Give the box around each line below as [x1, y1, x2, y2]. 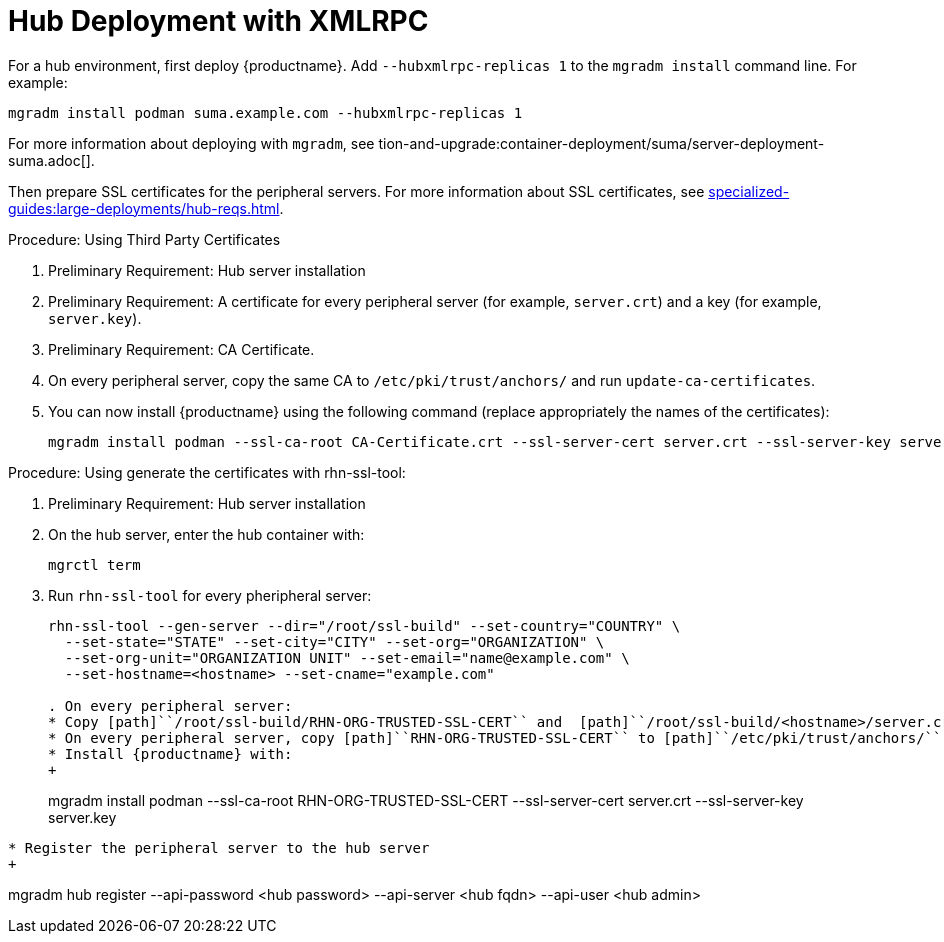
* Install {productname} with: [48, 745, 293, 762]
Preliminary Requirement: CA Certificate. [48, 340, 315, 358]
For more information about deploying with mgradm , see [8, 134, 375, 152]
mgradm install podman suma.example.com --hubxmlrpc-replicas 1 [8, 104, 523, 121]
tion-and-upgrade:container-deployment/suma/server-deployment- [378, 134, 825, 152]
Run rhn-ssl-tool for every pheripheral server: [48, 586, 372, 604]
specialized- [708, 182, 790, 200]
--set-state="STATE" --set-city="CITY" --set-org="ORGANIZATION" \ [64, 633, 605, 650]
